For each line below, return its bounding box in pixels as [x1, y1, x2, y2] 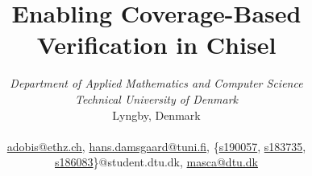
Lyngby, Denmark [112, 106, 201, 123]
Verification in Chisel [36, 28, 277, 61]
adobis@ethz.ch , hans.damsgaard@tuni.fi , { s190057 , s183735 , [6, 137, 306, 154]
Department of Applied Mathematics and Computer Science [10, 75, 303, 92]
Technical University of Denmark [74, 90, 239, 107]
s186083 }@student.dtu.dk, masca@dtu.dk [55, 153, 258, 170]
